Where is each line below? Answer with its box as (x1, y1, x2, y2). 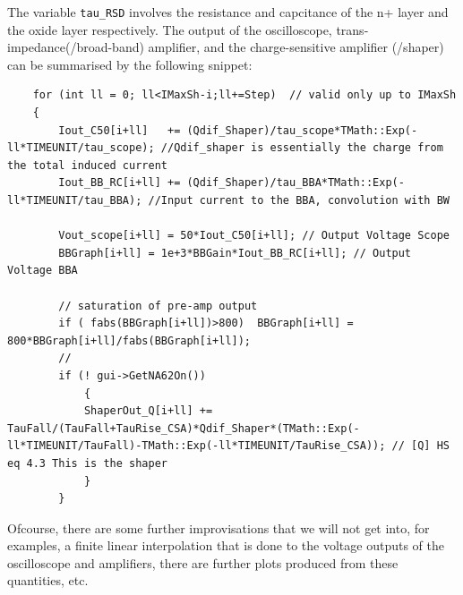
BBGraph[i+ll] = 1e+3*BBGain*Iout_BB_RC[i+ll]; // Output (58, 246, 412, 259)
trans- (336, 20, 369, 38)
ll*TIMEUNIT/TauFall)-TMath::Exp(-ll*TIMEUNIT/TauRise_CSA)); (7, 439, 386, 453)
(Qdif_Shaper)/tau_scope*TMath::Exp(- (186, 123, 418, 137)
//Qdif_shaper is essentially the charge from (160, 141, 443, 155)
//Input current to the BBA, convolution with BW (148, 194, 450, 207)
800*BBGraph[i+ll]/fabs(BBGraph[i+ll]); (7, 334, 252, 347)
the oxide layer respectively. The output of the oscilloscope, (7, 20, 332, 38)
